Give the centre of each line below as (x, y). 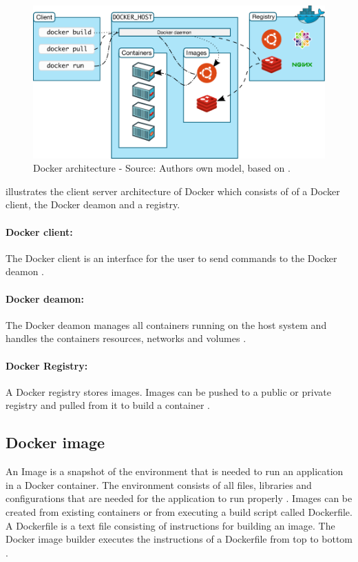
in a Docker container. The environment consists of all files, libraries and (159, 484)
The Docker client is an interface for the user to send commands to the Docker (171, 258)
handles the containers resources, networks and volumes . (126, 338)
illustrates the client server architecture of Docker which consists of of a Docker (173, 191)
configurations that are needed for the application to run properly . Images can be (179, 498)
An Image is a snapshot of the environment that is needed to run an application (175, 471)
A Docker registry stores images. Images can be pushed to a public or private (168, 391)
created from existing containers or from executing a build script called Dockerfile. (179, 511)
